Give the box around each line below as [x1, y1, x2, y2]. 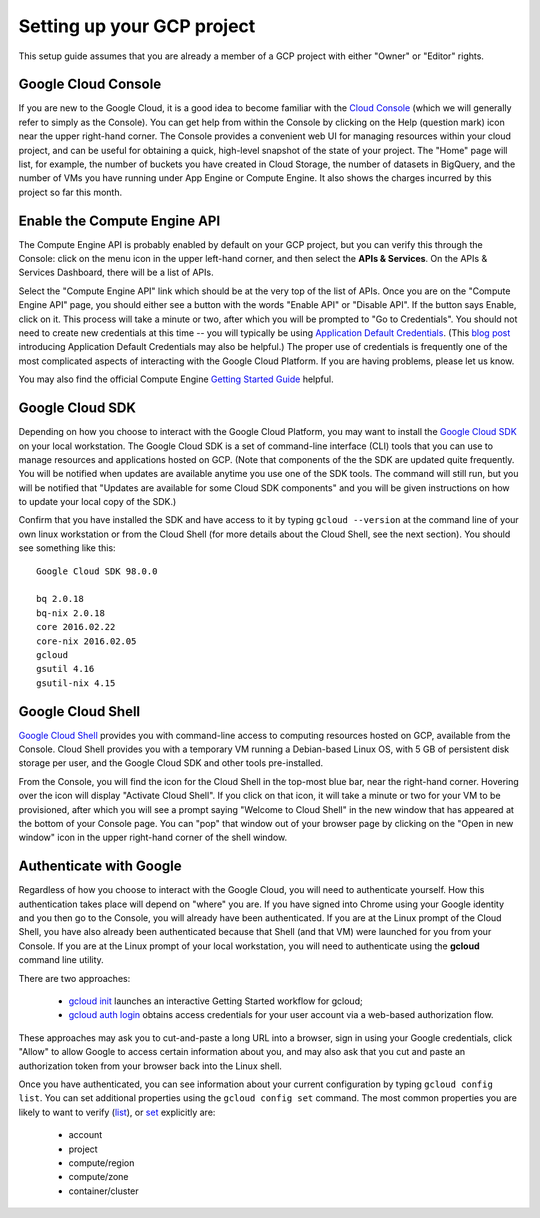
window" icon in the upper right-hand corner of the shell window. [18, 831, 288, 844]
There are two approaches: [18, 972, 131, 984]
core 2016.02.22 [36, 621, 116, 633]
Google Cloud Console [18, 76, 162, 93]
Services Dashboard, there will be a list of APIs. [18, 266, 214, 279]
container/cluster [68, 1185, 139, 1197]
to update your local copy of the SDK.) [18, 496, 177, 508]
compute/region [68, 1156, 135, 1169]
